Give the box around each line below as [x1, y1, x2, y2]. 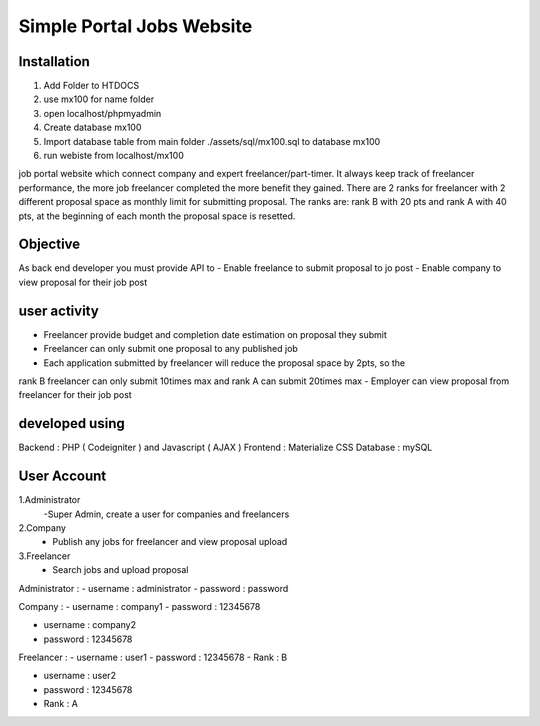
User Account [18, 468, 107, 485]
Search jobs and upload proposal [52, 564, 189, 576]
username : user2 [43, 670, 117, 682]
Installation [18, 53, 90, 70]
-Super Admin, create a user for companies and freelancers [43, 508, 290, 520]
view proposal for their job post [18, 276, 148, 288]
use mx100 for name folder [43, 93, 155, 105]
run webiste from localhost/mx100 [43, 150, 184, 162]
